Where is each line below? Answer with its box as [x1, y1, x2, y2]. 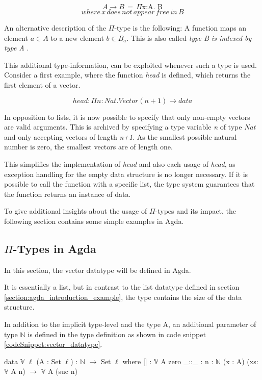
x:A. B [142, 4, 163, 11]
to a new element [50, 32, 104, 43]
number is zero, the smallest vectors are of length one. [4, 141, 173, 152]
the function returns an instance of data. [4, 188, 131, 199]
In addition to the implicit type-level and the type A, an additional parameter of [4, 319, 256, 330]
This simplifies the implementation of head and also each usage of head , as [4, 158, 235, 169]
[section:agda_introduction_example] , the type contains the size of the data [4, 291, 242, 302]
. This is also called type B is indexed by [126, 32, 252, 43]
